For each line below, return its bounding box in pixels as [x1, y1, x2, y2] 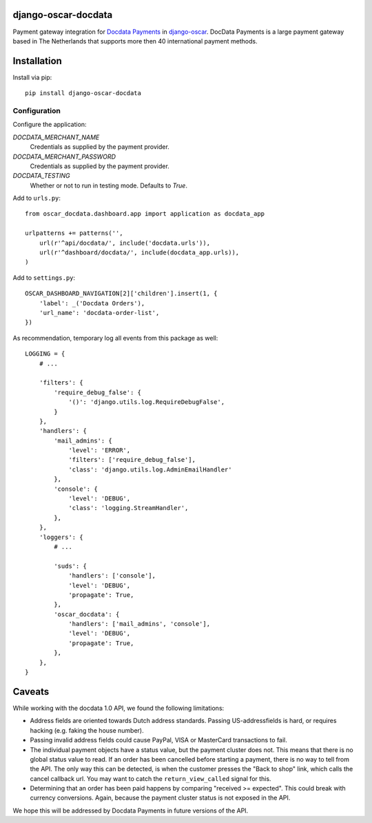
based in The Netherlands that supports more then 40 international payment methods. [12, 37, 258, 45]
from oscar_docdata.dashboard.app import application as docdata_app [25, 210, 265, 218]
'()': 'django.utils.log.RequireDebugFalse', [68, 398, 225, 406]
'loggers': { [39, 533, 83, 541]
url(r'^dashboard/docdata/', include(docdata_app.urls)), [39, 249, 240, 256]
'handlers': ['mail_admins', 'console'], [68, 620, 210, 628]
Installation [12, 55, 62, 67]
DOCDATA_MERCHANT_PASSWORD [12, 152, 116, 161]
